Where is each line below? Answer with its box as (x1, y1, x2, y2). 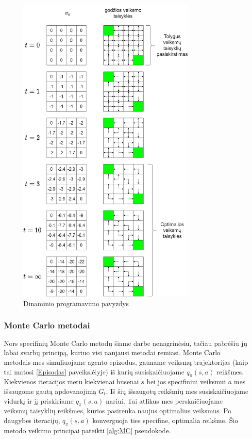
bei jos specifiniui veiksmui (146, 376, 226, 387)
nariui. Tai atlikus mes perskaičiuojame (106, 395, 223, 406)
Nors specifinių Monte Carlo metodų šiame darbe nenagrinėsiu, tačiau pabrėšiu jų (4, 338, 248, 348)
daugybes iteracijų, (4, 415, 60, 425)
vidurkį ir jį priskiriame (4, 395, 74, 406)
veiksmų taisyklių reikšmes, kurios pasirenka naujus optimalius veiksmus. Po (4, 406, 232, 416)
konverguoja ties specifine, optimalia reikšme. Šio (92, 415, 238, 425)
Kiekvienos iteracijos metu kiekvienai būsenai (4, 376, 139, 387)
